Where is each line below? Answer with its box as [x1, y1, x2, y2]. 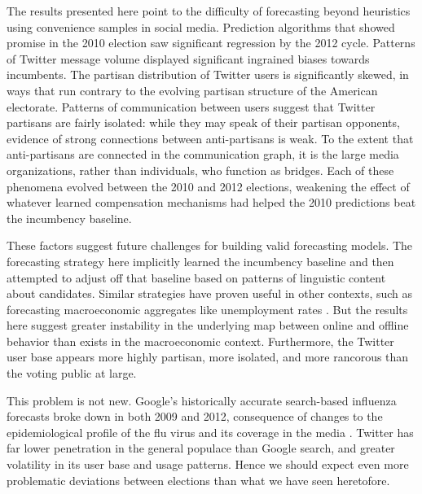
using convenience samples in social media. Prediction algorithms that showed [7, 18, 395, 35]
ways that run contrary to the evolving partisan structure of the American [7, 81, 378, 98]
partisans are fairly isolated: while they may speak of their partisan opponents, [7, 114, 400, 131]
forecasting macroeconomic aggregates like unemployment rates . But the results [7, 300, 408, 317]
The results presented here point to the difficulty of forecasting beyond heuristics [7, 2, 411, 19]
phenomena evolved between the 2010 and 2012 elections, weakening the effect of [7, 177, 410, 195]
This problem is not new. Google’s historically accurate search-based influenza [7, 391, 397, 409]
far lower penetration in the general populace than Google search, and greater [7, 439, 395, 457]
